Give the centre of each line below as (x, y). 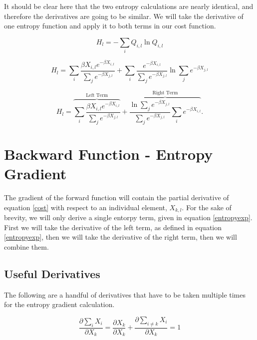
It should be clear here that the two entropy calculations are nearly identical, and (129, 6)
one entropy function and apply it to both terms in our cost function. (110, 26)
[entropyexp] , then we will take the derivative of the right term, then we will (121, 237)
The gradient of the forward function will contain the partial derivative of (117, 197)
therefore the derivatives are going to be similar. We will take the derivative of (124, 16)
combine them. (26, 246)
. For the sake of (207, 207)
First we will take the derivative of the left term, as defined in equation (113, 227)
